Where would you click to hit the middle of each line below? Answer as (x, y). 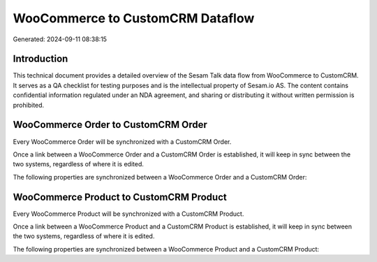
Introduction (40, 59)
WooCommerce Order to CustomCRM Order (110, 125)
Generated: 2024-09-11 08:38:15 (60, 39)
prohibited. (29, 105)
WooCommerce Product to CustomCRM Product (120, 197)
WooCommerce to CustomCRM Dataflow (134, 18)
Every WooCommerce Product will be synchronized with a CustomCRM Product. (128, 214)
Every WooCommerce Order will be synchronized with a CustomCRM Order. (122, 141)
